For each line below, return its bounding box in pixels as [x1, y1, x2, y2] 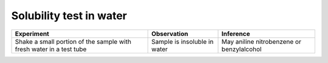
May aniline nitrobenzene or [221, 37, 302, 46]
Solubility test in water [11, 9, 128, 22]
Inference [221, 29, 250, 38]
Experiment [15, 29, 50, 38]
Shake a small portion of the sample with [15, 37, 132, 46]
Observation [151, 29, 188, 38]
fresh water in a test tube [15, 45, 87, 53]
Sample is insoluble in [151, 37, 214, 46]
